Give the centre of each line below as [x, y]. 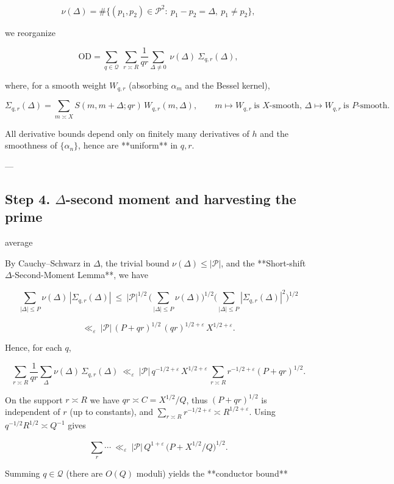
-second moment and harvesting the [181, 198]
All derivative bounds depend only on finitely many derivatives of [127, 133]
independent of [33, 411]
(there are [84, 473]
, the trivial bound [135, 262]
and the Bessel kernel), [227, 85]
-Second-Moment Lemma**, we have [80, 275]
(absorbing [149, 85]
